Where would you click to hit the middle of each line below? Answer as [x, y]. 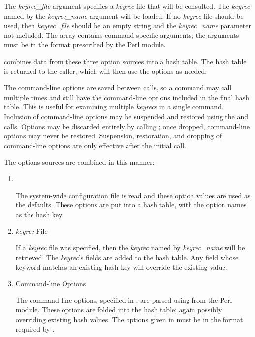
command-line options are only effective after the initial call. [95, 145]
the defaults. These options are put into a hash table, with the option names [131, 205]
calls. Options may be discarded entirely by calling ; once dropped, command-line [127, 126]
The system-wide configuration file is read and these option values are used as [133, 195]
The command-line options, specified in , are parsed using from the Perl [124, 300]
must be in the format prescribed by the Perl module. [85, 45]
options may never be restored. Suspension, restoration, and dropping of [113, 136]
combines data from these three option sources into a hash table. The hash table [125, 61]
